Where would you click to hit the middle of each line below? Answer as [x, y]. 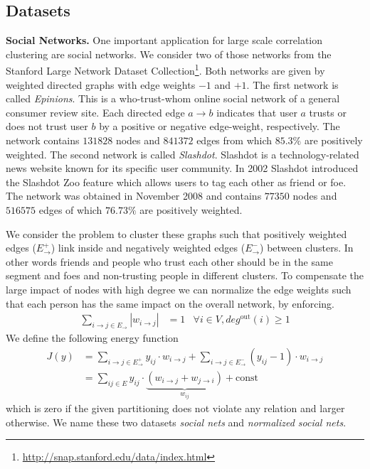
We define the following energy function [92, 338]
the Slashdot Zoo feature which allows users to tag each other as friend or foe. [176, 182]
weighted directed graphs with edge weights [101, 84]
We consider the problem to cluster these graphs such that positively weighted [176, 233]
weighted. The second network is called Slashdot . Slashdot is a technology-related [183, 154]
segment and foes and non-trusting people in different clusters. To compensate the [185, 275]
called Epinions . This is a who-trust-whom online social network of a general [173, 98]
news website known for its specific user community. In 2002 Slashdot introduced [182, 168]
